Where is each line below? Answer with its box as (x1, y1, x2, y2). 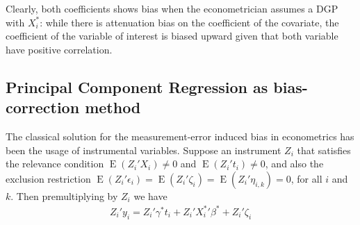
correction (6, 97, 80, 118)
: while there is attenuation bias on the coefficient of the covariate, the (40, 15, 339, 29)
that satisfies (297, 142, 351, 157)
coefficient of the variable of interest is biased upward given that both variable (6, 28, 338, 43)
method (85, 97, 141, 118)
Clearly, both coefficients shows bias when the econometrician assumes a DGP (6, 1, 338, 15)
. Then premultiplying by (10, 188, 118, 203)
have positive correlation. (6, 42, 113, 56)
